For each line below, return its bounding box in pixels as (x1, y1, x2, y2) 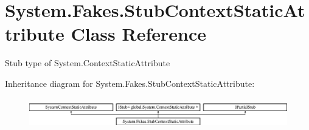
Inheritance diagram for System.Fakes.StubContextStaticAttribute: (5, 77, 255, 89)
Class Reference (71, 21, 206, 46)
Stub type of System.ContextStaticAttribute (5, 56, 170, 69)
